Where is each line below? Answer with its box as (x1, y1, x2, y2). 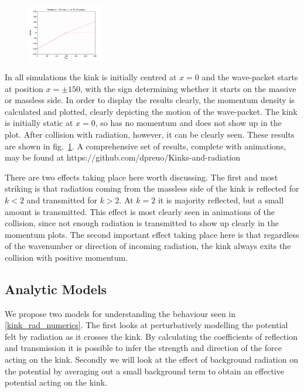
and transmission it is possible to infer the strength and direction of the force (5, 342, 282, 354)
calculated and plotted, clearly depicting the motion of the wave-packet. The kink (5, 105, 298, 117)
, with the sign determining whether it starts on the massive (80, 82, 296, 94)
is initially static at (5, 117, 73, 129)
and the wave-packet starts (201, 70, 298, 83)
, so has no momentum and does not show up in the (95, 117, 282, 129)
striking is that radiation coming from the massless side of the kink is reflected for (5, 182, 299, 195)
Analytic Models (5, 279, 107, 298)
